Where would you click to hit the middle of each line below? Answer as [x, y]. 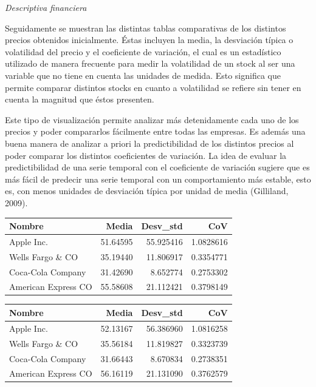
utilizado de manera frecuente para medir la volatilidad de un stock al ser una [150, 63]
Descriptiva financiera [46, 7]
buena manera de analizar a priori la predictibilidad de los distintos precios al [149, 143]
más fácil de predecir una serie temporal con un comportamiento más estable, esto [158, 179]
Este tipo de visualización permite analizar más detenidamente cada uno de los [152, 119]
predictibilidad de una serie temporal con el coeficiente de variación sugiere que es [157, 167]
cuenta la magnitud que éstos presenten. [80, 99]
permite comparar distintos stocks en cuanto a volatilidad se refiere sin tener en [153, 87]
